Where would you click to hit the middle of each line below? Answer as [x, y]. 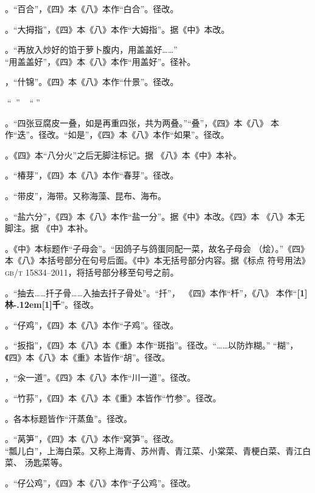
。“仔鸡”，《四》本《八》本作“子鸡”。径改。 [92, 325]
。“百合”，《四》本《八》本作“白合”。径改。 [92, 8]
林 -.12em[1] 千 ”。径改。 [52, 304]
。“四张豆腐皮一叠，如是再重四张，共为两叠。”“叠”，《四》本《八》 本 [142, 122]
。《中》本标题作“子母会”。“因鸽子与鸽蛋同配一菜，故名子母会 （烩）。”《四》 [157, 248]
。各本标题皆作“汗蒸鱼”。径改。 [69, 418]
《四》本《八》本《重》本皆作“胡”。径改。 [88, 357]
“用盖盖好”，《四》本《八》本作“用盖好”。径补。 [100, 61]
